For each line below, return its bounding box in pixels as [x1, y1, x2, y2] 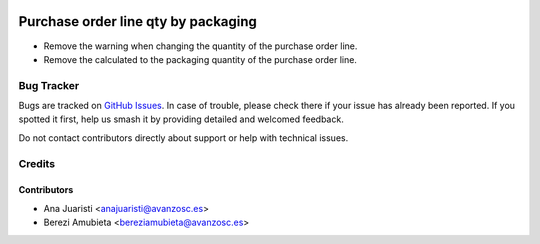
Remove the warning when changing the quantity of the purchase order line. [43, 40, 358, 52]
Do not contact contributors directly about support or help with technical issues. [18, 131, 349, 144]
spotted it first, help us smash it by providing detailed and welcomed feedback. [18, 113, 344, 125]
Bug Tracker [18, 78, 80, 92]
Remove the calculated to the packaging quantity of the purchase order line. [43, 53, 357, 65]
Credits [18, 156, 55, 170]
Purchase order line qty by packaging [18, 13, 257, 30]
